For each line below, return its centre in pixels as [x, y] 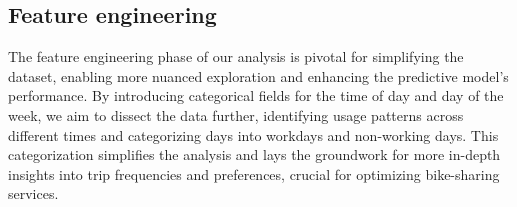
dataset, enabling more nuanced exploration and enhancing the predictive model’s [258, 75]
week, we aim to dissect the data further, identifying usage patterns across [236, 114]
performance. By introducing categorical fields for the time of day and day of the [256, 95]
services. [33, 193]
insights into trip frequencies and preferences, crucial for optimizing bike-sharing [254, 173]
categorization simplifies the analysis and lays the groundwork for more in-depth [254, 154]
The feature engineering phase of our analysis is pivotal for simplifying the [236, 56]
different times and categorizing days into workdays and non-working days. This [253, 134]
